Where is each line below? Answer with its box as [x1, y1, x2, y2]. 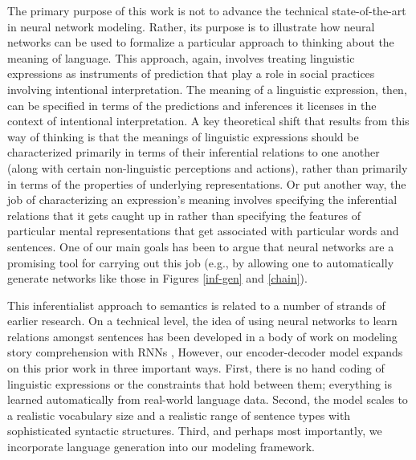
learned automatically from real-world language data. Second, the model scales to [7, 391, 408, 408]
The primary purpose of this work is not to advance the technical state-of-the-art [7, 2, 406, 18]
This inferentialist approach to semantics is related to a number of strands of [7, 296, 385, 313]
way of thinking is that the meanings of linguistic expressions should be [7, 128, 359, 145]
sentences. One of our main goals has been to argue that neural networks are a [7, 238, 394, 254]
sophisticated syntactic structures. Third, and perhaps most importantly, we [7, 422, 382, 439]
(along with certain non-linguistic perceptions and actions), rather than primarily [7, 159, 408, 176]
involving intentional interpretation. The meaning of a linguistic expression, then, [7, 80, 407, 97]
